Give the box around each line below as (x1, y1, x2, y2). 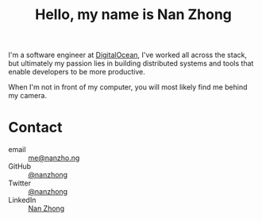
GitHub (8, 162, 32, 171)
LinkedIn (8, 196, 37, 205)
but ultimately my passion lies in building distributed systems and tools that (8, 59, 254, 68)
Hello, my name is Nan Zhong (34, 6, 233, 24)
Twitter (8, 178, 32, 188)
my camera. (8, 91, 48, 101)
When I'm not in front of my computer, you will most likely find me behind (8, 82, 248, 92)
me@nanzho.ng (28, 153, 80, 163)
